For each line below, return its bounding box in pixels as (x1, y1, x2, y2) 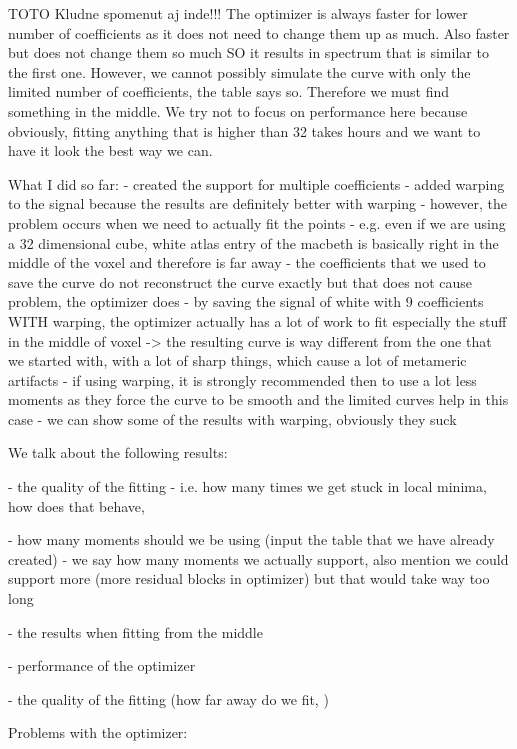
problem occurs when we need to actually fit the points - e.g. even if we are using (8, 212, 506, 233)
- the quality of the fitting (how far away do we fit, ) (8, 688, 329, 709)
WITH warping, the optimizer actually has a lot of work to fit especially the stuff (8, 310, 507, 331)
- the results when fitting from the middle (8, 621, 263, 642)
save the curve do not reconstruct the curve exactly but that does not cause (8, 271, 472, 292)
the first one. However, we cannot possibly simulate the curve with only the (8, 61, 471, 82)
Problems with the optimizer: (8, 722, 188, 743)
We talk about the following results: (8, 442, 228, 463)
